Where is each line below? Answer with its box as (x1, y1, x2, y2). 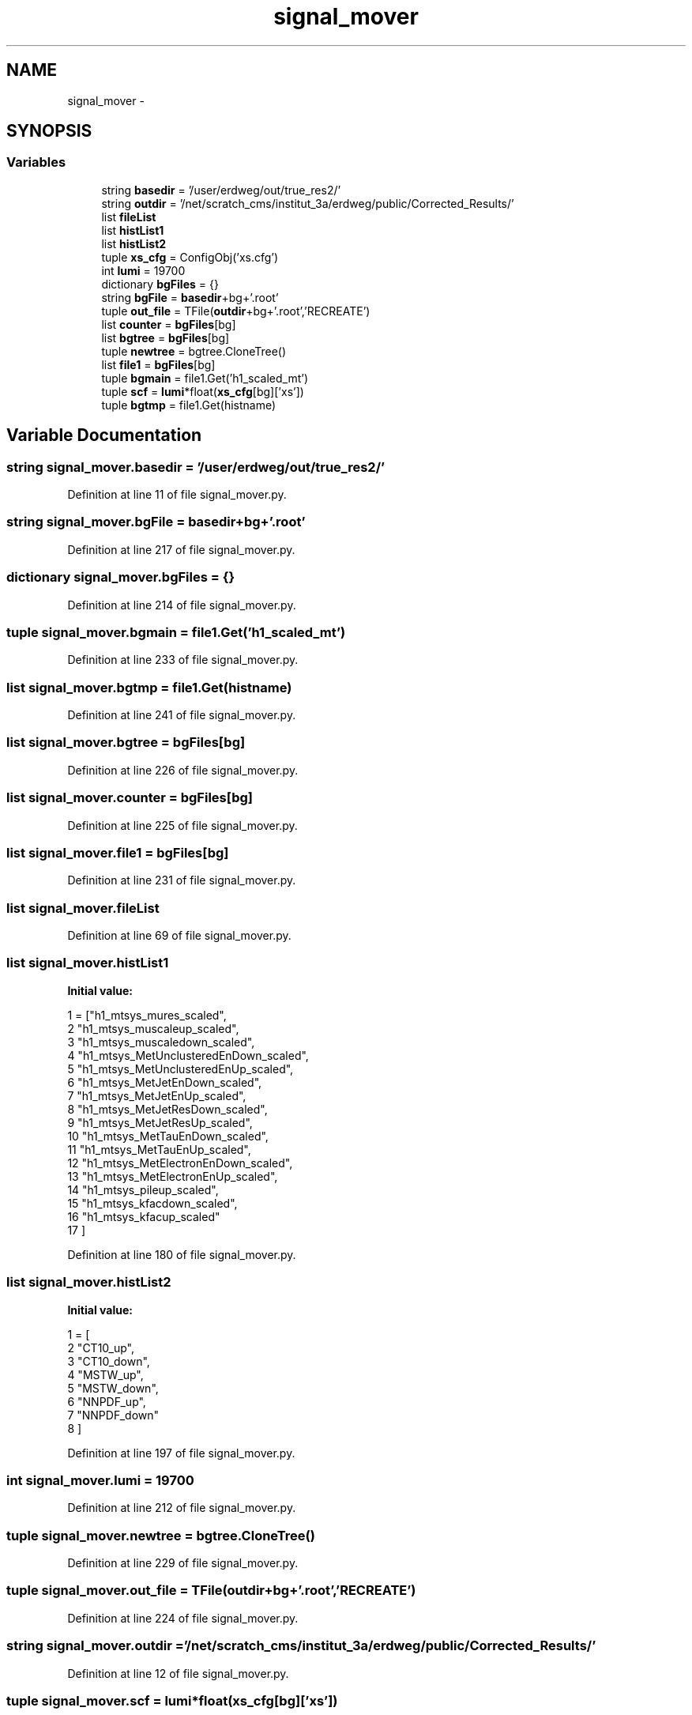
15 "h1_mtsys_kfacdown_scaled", (67, 1196, 238, 1210)
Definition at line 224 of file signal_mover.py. (67, 1611, 299, 1625)
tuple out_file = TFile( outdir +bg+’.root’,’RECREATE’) (101, 303, 370, 318)
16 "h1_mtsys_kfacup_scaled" (67, 1209, 220, 1223)
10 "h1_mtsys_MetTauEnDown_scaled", (67, 1129, 269, 1143)
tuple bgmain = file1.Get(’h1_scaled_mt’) (101, 371, 309, 385)
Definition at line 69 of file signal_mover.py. (67, 929, 291, 943)
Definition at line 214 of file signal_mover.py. (67, 597, 296, 612)
